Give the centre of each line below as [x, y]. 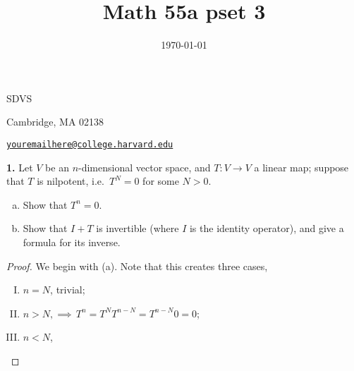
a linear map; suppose [301, 167]
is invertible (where [138, 228]
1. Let [20, 167]
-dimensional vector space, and [145, 167]
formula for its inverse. [72, 242]
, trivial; [68, 290]
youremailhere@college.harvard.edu [90, 144]
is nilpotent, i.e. [71, 181]
